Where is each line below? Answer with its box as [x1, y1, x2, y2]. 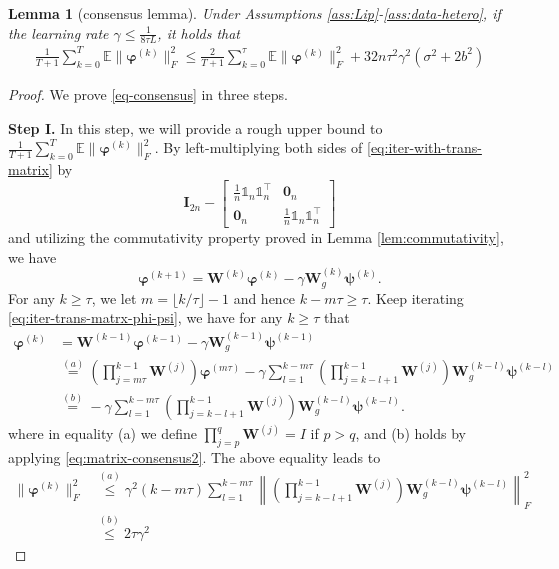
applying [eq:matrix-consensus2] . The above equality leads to [8, 446, 381, 467]
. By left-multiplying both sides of [154, 137, 363, 158]
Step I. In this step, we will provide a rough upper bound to [8, 117, 383, 138]
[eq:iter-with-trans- [367, 137, 482, 158]
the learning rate [8, 22, 109, 43]
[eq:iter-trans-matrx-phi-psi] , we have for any [8, 307, 283, 328]
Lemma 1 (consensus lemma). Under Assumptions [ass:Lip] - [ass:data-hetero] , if [8, 3, 501, 23]
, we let [91, 287, 137, 308]
